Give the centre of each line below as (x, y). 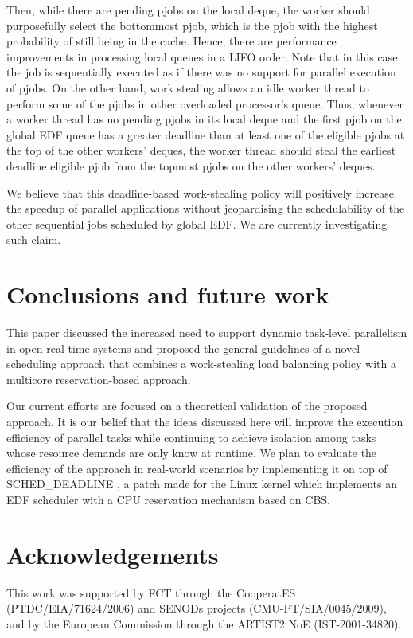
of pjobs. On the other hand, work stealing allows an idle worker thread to (188, 87)
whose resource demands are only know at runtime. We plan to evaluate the (192, 453)
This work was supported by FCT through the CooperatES (151, 592)
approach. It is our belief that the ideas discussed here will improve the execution (205, 421)
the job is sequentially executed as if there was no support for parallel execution (201, 72)
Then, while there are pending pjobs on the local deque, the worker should (188, 10)
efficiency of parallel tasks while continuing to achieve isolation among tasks (191, 437)
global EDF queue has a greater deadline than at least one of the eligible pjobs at (206, 134)
